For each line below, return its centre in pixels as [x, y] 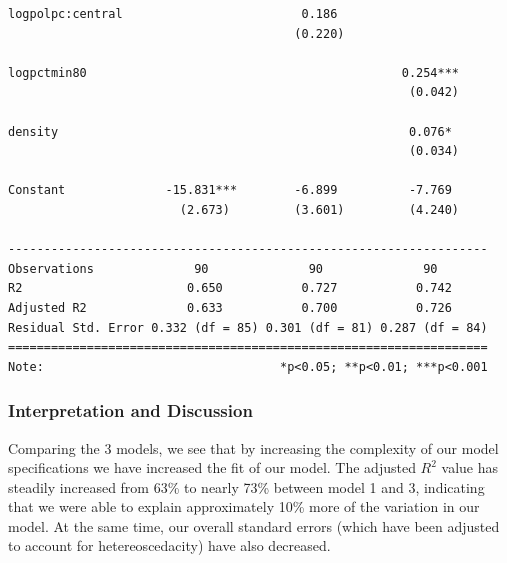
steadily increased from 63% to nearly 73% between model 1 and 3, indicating [246, 486]
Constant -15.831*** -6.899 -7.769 [230, 190]
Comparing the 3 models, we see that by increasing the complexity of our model [253, 447]
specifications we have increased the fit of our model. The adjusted [212, 467]
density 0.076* [230, 131]
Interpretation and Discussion [130, 410]
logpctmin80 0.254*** [234, 72]
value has [470, 467]
